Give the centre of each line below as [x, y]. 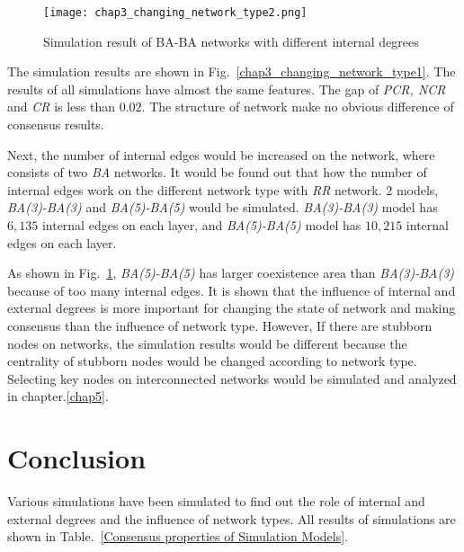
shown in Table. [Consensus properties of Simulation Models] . [178, 536]
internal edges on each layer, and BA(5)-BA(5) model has [201, 225]
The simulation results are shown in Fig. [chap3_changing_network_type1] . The [232, 71]
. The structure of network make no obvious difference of [298, 107]
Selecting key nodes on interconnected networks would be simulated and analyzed [232, 378]
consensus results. [56, 125]
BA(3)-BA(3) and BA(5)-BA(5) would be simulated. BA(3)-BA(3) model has [223, 207]
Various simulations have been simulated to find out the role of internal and [216, 501]
